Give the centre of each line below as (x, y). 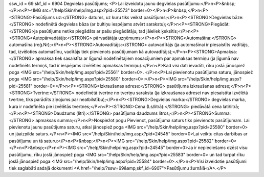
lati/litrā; (231, 106)
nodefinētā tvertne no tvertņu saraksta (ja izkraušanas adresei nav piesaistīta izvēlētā (162, 93)
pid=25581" (21, 86)
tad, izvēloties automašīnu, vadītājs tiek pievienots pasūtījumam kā (77, 51)
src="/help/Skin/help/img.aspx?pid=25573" (86, 10)
